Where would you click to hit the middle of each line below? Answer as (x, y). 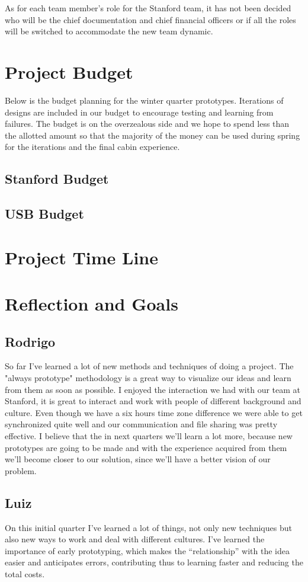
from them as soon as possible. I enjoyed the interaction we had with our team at (153, 389)
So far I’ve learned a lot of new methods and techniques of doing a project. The (149, 366)
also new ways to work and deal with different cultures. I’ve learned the (135, 539)
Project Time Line (82, 257)
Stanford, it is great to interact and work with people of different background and (153, 401)
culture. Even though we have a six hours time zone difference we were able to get (154, 412)
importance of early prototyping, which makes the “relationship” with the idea (147, 550)
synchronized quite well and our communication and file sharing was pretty (141, 424)
